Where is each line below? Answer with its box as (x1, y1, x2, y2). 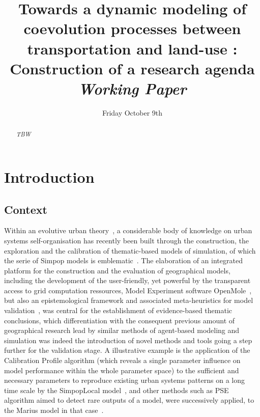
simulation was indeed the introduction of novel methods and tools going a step (4, 335, 252, 345)
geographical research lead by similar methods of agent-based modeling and (4, 325, 240, 336)
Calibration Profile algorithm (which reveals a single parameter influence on (4, 355, 241, 366)
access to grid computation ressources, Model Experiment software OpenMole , (4, 285, 252, 295)
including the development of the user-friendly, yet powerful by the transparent (4, 275, 251, 286)
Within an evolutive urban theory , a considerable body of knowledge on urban (4, 225, 252, 236)
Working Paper (78, 77, 187, 99)
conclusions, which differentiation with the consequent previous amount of (4, 315, 235, 325)
